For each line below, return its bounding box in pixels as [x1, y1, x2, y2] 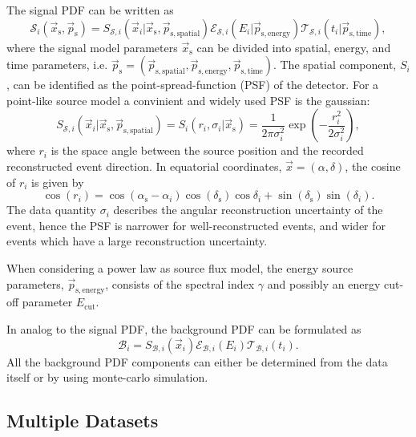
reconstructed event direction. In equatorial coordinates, [6, 157, 282, 174]
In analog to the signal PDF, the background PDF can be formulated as [6, 320, 361, 337]
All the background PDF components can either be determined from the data [6, 353, 388, 370]
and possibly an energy [267, 275, 381, 292]
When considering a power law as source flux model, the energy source [6, 259, 353, 276]
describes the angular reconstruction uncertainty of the [113, 201, 383, 218]
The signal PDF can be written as [6, 2, 174, 18]
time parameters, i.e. [6, 56, 108, 73]
